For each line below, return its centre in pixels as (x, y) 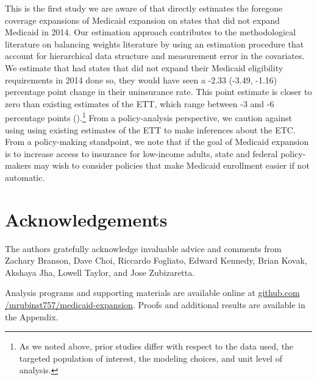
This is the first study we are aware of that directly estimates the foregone (144, 8)
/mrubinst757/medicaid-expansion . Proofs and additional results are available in (155, 305)
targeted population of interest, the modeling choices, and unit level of (151, 358)
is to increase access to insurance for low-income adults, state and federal (141, 153)
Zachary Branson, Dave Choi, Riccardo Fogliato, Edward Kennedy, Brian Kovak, (156, 260)
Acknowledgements (86, 219)
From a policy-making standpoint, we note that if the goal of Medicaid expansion (157, 142)
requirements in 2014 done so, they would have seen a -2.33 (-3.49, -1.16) (141, 79)
